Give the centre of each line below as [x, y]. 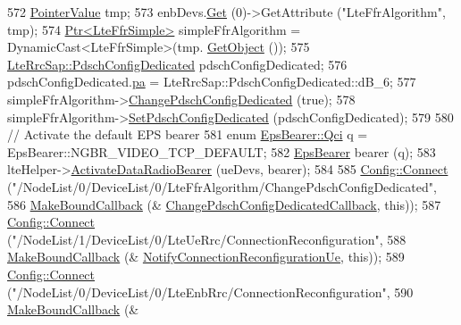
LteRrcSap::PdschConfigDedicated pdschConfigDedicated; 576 [177, 64]
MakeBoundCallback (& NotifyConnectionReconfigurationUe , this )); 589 [206, 257]
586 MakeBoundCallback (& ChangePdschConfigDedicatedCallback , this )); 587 [224, 204]
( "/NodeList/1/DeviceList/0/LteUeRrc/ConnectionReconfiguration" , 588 [207, 239]
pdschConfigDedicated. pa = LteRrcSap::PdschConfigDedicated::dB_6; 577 [212, 82]
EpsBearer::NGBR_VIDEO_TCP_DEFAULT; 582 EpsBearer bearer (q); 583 [222, 151]
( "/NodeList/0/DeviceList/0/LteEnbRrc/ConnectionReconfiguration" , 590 [210, 292]
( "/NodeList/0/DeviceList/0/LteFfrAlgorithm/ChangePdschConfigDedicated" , [222, 186]
